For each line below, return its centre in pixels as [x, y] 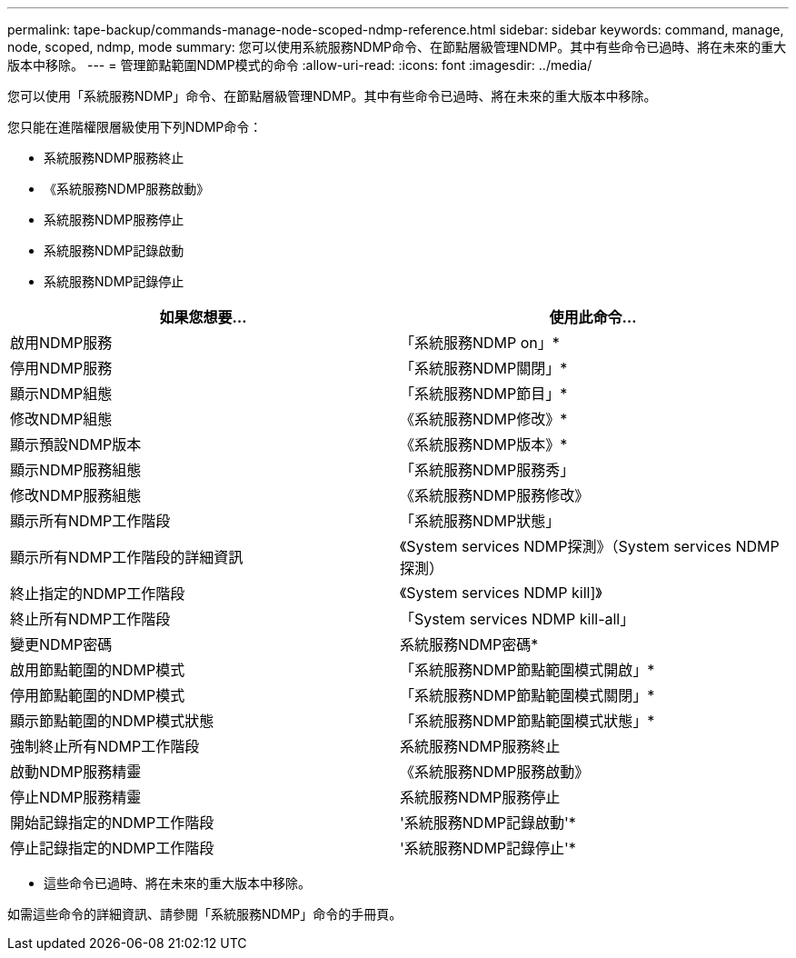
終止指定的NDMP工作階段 [98, 594]
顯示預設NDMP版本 [76, 444]
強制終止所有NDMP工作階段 [105, 746]
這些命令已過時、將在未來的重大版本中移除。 [177, 883]
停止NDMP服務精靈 [76, 797]
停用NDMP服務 [61, 368]
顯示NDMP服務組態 [76, 470]
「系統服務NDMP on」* [480, 343]
